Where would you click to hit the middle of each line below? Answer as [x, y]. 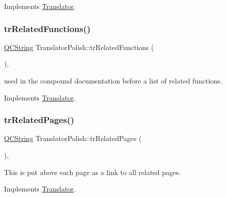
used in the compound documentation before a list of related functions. [113, 80]
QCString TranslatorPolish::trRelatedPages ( [73, 138]
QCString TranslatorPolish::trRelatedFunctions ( [79, 47]
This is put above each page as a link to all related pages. [92, 172]
